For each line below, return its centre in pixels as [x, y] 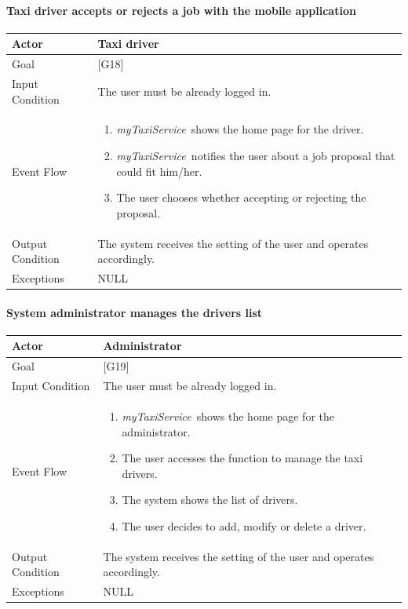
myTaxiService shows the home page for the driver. [240, 129]
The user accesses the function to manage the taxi [242, 458]
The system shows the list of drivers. [210, 500]
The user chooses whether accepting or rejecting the [241, 197]
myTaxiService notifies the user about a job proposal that [256, 156]
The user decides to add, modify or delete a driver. [244, 525]
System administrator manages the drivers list [135, 312]
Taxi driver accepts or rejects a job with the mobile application [181, 10]
